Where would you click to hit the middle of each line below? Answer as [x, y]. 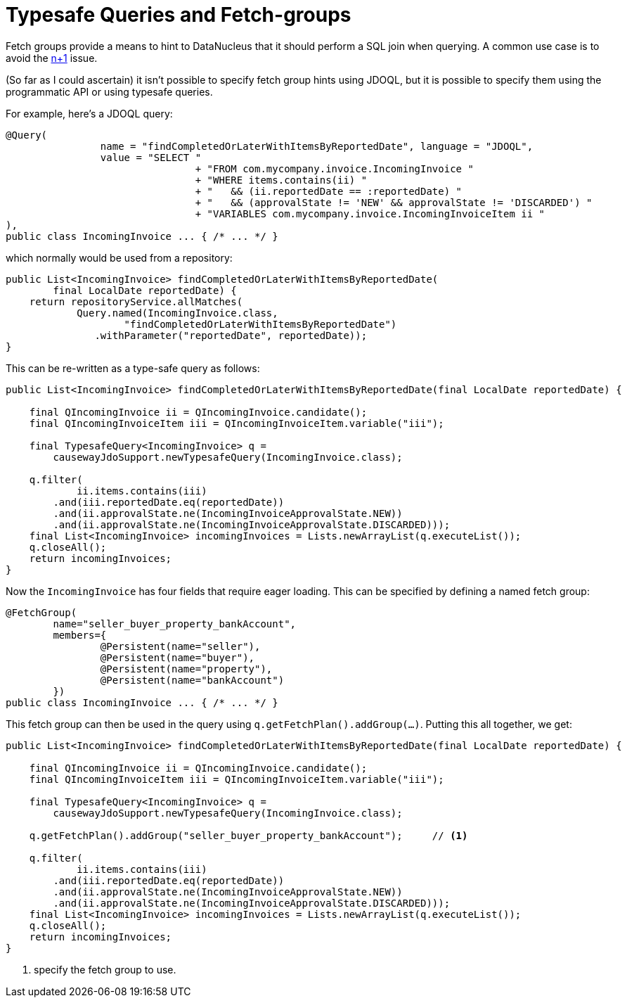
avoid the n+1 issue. [52, 58]
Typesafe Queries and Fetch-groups [179, 15]
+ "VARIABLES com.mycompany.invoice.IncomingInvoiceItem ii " [370, 213]
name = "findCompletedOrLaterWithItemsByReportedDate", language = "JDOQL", [317, 146]
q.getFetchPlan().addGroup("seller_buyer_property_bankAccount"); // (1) [248, 835]
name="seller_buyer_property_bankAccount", [175, 624]
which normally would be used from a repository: [119, 257]
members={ [80, 635]
